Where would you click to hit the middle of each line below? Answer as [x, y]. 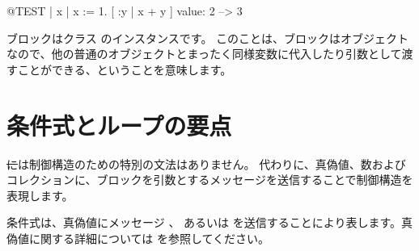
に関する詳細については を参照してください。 [149, 238]
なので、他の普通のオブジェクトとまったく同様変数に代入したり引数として [204, 54]
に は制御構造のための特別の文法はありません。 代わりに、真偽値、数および [206, 163]
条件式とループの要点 [119, 125]
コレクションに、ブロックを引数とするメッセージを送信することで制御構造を [210, 180]
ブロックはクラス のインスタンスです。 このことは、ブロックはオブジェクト [208, 38]
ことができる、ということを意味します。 [125, 69]
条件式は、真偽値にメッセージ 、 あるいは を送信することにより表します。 [204, 222]
